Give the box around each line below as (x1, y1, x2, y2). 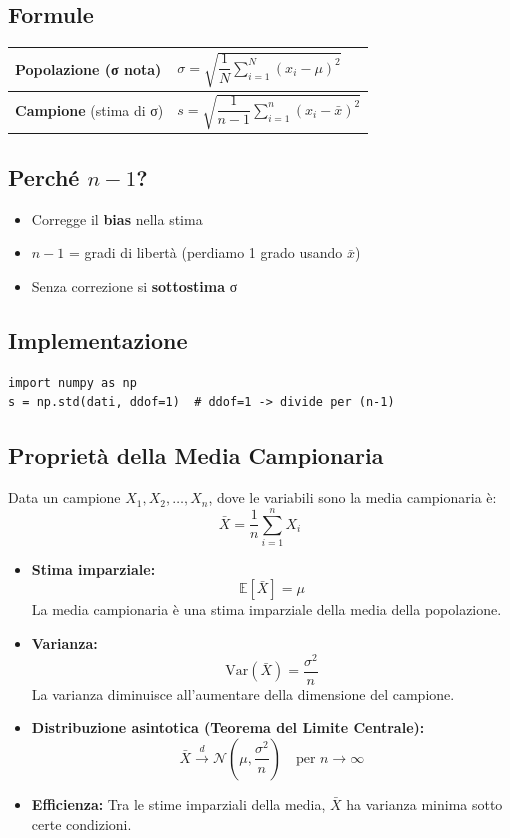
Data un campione (8, 487, 121, 508)
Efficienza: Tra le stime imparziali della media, (31, 793, 326, 814)
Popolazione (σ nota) (15, 58, 162, 79)
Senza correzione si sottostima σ (31, 275, 238, 296)
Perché (8, 161, 80, 192)
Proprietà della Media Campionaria (8, 440, 384, 471)
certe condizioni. (31, 813, 132, 834)
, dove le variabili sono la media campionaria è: (208, 487, 497, 508)
